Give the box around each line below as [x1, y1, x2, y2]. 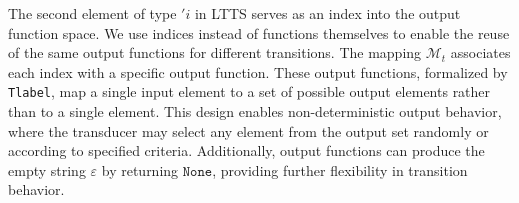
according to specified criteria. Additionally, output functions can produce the [8, 140, 485, 161]
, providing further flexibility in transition [212, 159, 468, 180]
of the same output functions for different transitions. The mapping [8, 42, 422, 63]
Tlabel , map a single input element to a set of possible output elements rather [8, 81, 491, 102]
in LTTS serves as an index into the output [194, 3, 461, 23]
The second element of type [8, 3, 177, 23]
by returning [101, 159, 179, 180]
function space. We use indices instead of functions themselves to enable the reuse [8, 22, 510, 43]
